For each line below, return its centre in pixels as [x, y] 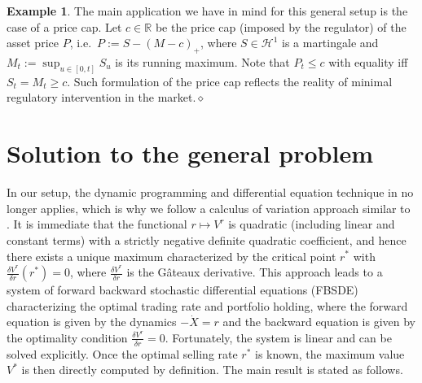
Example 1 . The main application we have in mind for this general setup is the [207, 11]
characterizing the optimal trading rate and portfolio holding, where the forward [207, 305]
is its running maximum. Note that [202, 61]
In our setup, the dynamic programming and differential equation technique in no [210, 192]
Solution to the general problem [190, 153]
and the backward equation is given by [319, 322]
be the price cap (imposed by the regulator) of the [281, 26]
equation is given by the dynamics [92, 322]
